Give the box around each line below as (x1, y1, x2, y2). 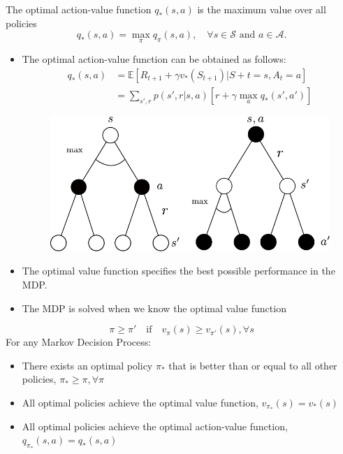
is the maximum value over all (197, 2, 326, 16)
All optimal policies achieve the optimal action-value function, (22, 418, 288, 433)
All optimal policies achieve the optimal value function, (22, 395, 258, 409)
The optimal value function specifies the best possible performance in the (22, 263, 335, 278)
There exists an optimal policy (22, 358, 153, 372)
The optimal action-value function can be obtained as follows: (22, 52, 286, 66)
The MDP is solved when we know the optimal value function (22, 300, 286, 315)
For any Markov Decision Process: (6, 335, 152, 349)
